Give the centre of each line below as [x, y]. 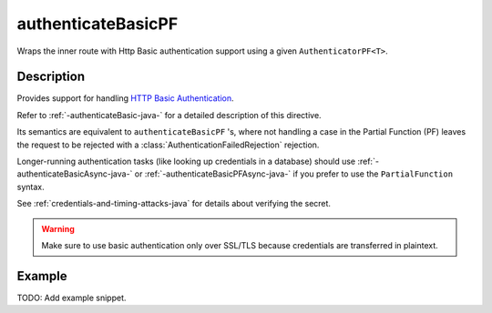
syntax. [31, 187]
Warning [58, 228]
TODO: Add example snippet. [72, 298]
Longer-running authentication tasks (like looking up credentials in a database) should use [186, 162]
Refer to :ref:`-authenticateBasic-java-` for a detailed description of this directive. [169, 115]
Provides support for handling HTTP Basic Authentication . [125, 98]
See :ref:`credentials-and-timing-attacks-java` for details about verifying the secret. [174, 204]
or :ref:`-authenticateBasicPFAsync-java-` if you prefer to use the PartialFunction [294, 174]
